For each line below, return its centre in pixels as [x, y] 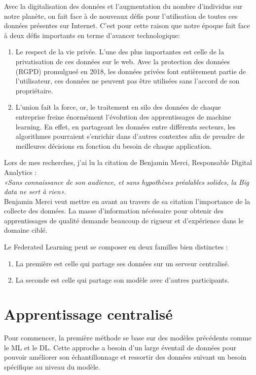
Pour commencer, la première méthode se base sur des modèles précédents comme [128, 337]
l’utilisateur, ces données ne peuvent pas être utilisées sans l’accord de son [128, 81]
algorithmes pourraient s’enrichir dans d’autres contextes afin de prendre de [130, 136]
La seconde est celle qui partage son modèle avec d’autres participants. [122, 280]
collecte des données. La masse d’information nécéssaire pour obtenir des [114, 211]
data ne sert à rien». [35, 191]
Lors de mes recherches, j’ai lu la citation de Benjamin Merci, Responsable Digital [128, 162]
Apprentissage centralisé [89, 314]
